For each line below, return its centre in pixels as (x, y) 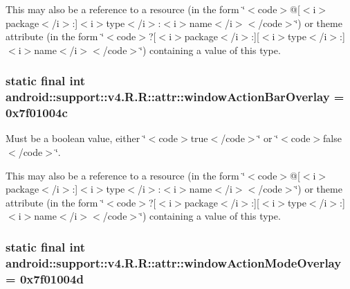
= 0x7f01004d (45, 278)
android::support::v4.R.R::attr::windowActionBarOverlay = (175, 97)
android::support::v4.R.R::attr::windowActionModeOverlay (174, 262)
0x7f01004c (37, 113)
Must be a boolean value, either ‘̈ (76, 138)
